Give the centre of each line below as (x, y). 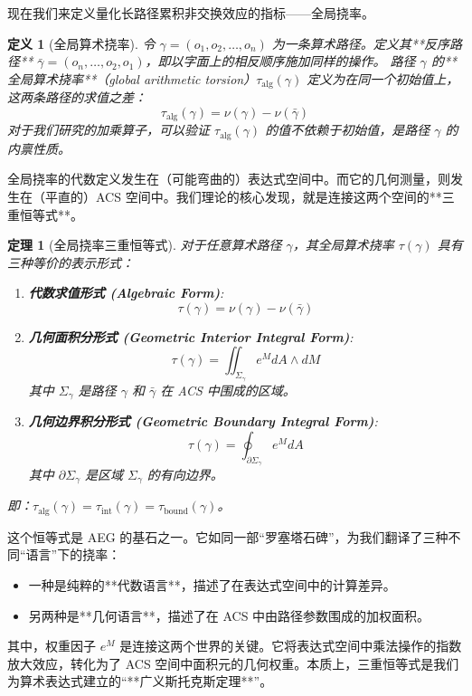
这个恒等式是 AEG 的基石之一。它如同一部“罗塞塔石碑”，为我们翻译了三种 (228, 536)
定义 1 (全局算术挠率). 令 (81, 43)
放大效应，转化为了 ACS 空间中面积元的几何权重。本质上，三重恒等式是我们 (233, 663)
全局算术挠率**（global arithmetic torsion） (132, 78)
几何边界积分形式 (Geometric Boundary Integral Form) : (203, 421)
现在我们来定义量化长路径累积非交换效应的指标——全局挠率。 (191, 13)
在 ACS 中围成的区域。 (228, 390)
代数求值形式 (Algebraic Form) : (126, 293)
